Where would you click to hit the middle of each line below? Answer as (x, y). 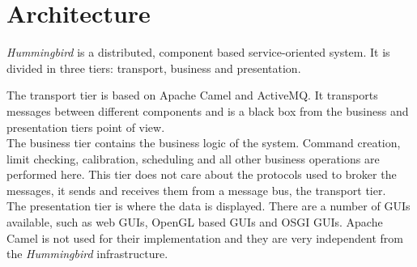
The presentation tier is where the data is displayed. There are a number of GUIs (208, 206)
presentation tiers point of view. (86, 127)
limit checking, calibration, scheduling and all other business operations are (193, 158)
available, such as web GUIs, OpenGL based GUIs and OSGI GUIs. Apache (195, 222)
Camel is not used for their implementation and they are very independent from (205, 237)
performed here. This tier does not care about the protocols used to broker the (202, 174)
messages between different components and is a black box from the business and (208, 110)
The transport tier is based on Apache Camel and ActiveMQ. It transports (192, 95)
